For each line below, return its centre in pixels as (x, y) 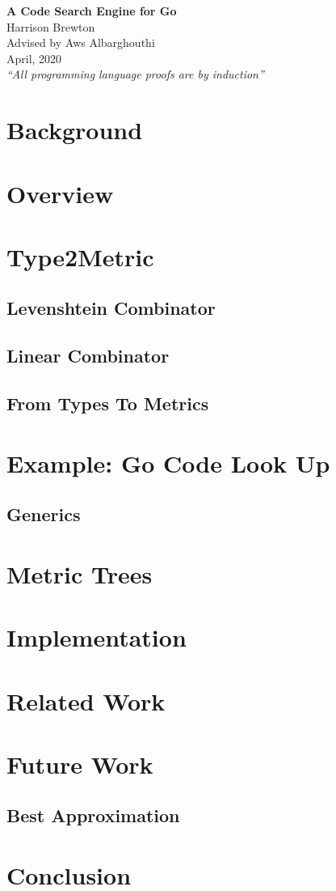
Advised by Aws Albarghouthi (81, 42)
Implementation (97, 637)
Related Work (86, 700)
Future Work (80, 764)
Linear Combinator (88, 356)
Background (75, 130)
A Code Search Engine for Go (92, 11)
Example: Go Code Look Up (168, 462)
